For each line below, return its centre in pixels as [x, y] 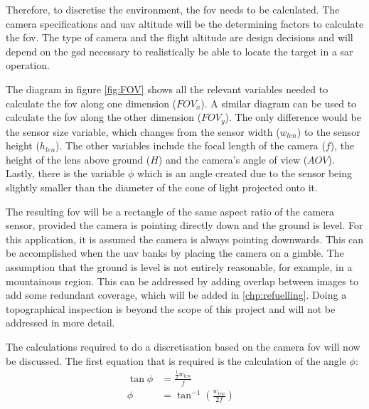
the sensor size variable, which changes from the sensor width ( [143, 131]
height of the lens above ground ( [78, 159]
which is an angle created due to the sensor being [245, 173]
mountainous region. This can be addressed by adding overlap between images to [182, 281]
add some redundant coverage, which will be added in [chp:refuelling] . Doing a [176, 295]
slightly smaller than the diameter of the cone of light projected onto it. [162, 187]
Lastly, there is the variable [65, 173]
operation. [28, 65]
